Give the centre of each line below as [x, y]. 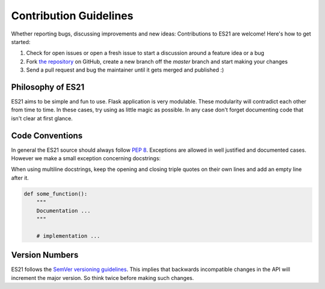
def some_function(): [56, 194]
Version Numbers [45, 255]
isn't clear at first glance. [42, 118]
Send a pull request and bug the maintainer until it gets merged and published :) [125, 70]
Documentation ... [63, 210]
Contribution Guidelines [72, 16]
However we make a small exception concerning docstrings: [86, 158]
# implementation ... [68, 236]
